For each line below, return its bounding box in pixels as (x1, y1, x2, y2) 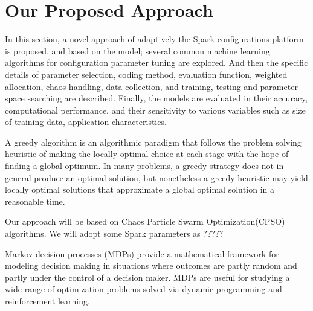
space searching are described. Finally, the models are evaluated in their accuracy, (5, 92, 308, 104)
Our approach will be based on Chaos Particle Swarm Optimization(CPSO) (5, 215, 285, 228)
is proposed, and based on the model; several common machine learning (5, 44, 270, 57)
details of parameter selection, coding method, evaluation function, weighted (5, 68, 288, 80)
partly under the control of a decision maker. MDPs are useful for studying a (5, 271, 290, 283)
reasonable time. (5, 194, 65, 207)
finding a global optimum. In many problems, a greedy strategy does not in (5, 159, 284, 172)
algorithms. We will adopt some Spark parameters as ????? (5, 227, 224, 240)
